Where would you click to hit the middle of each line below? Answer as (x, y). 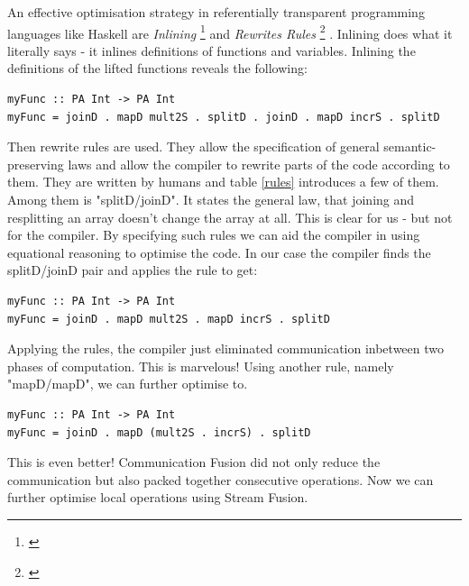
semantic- (410, 146)
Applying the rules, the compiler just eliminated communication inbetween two (226, 348)
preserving (36, 164)
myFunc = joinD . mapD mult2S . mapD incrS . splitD (169, 319)
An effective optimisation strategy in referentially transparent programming (216, 12)
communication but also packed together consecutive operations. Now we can (221, 479)
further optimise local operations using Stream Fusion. (158, 497)
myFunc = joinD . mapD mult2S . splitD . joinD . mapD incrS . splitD (224, 117)
